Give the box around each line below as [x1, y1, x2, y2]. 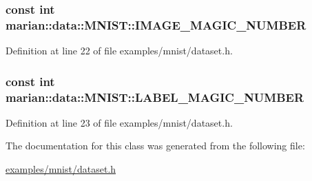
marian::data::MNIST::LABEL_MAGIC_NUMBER [6, 88, 304, 105]
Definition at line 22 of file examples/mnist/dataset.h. [6, 43, 233, 58]
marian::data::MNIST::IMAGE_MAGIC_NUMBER [6, 16, 306, 33]
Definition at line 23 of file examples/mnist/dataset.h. [6, 115, 233, 129]
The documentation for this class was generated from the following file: [6, 138, 305, 153]
